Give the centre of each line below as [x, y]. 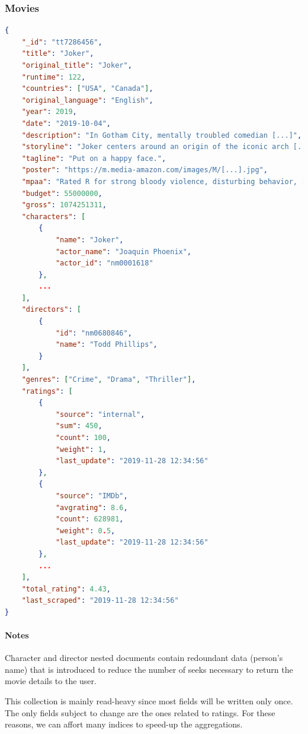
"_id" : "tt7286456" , [62, 42]
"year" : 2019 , [49, 112]
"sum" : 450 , [79, 426]
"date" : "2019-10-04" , [66, 123]
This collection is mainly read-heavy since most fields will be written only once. [149, 701]
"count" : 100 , [83, 438]
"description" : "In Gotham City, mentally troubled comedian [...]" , [162, 135]
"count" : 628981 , [89, 519]
